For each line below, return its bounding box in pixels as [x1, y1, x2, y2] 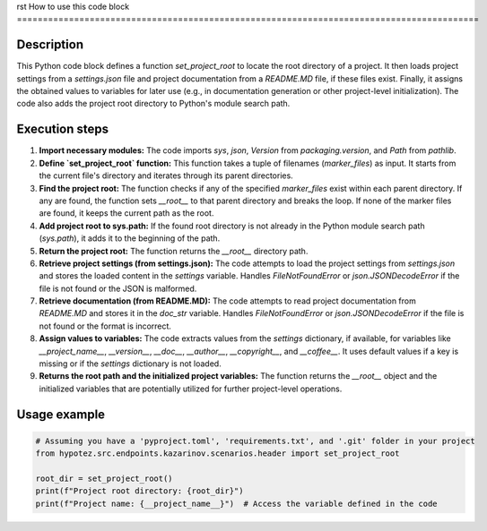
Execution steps [16, 122, 109, 137]
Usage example [16, 407, 106, 422]
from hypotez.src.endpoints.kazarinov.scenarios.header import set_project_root [35, 449, 400, 458]
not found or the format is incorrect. [39, 321, 172, 331]
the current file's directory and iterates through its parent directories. [39, 170, 293, 181]
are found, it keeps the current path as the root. [39, 208, 214, 218]
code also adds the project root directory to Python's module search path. [16, 98, 291, 109]
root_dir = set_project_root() [35, 473, 174, 484]
